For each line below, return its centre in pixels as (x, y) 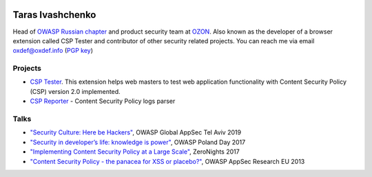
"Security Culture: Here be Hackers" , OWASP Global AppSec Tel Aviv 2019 (135, 132)
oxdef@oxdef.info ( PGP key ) (53, 51)
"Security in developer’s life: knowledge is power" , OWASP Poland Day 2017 (138, 142)
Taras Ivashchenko (54, 15)
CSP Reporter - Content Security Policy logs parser (103, 101)
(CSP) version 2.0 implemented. (75, 91)
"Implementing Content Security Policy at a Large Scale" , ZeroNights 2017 (135, 152)
